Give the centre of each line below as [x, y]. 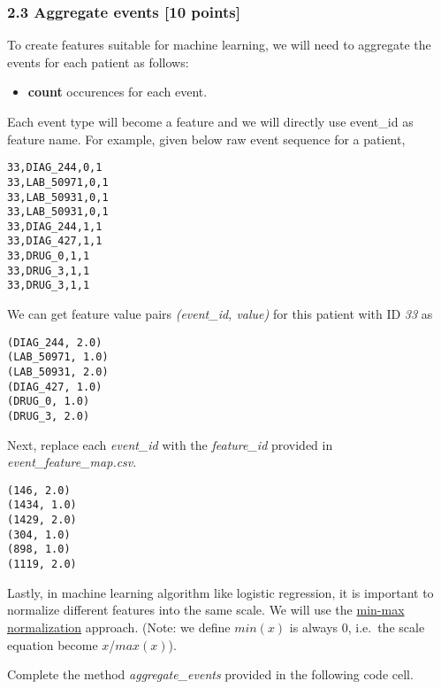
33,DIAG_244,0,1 [55, 168]
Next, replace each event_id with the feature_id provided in [170, 444]
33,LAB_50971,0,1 [58, 182]
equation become [53, 644]
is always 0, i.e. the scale [357, 627]
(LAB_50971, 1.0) [58, 357]
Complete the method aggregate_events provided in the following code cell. [210, 674]
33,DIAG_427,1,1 [55, 241]
